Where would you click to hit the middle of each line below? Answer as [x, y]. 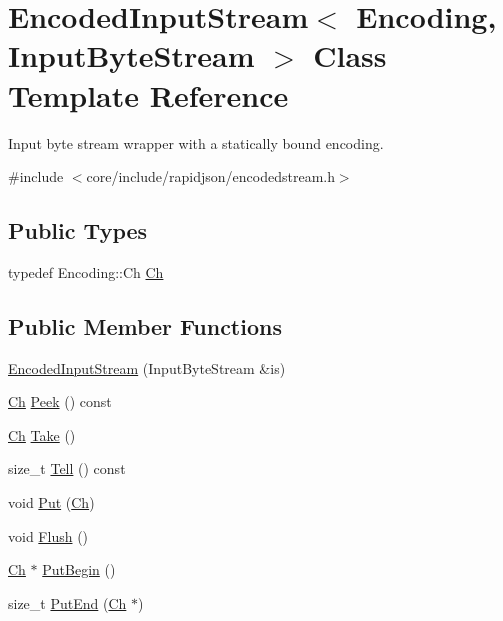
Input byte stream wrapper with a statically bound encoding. [196, 142]
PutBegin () [79, 569]
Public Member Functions [145, 325]
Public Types [78, 230]
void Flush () [48, 535]
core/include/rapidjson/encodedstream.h [210, 176]
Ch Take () [42, 434]
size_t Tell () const [67, 468]
